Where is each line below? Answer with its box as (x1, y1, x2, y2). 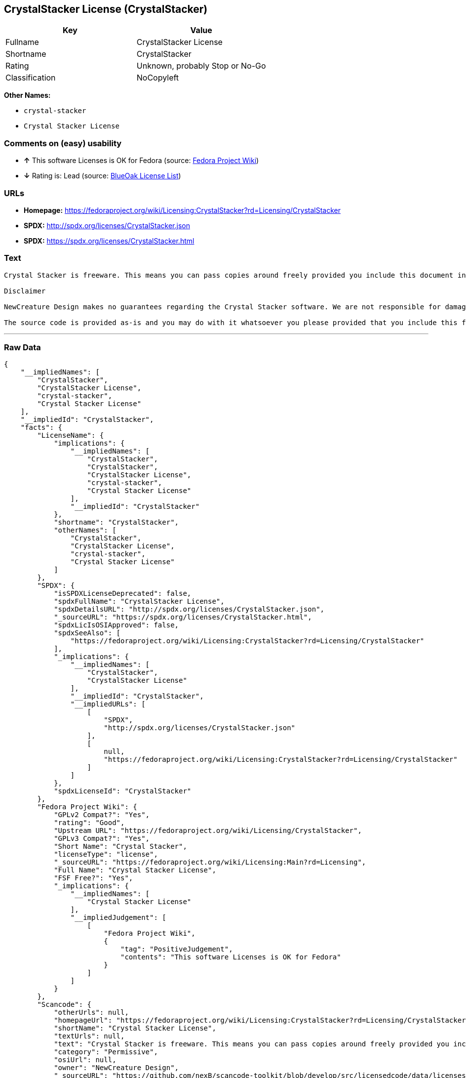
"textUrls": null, (54, 1032, 125, 1040)
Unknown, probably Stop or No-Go (136, 61, 266, 71)
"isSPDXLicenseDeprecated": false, (54, 589, 192, 598)
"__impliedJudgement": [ (70, 913, 166, 922)
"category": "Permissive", (54, 1048, 158, 1056)
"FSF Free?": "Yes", (54, 874, 133, 882)
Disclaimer (4, 287, 46, 295)
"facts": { (20, 423, 63, 432)
